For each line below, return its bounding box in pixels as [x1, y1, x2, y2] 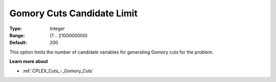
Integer [50, 25, 65, 32]
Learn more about [9, 59, 49, 65]
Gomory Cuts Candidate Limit [9, 8, 138, 19]
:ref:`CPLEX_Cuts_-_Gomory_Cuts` [22, 68, 94, 74]
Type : [9, 25, 22, 32]
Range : [9, 32, 25, 38]
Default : [9, 40, 28, 46]
